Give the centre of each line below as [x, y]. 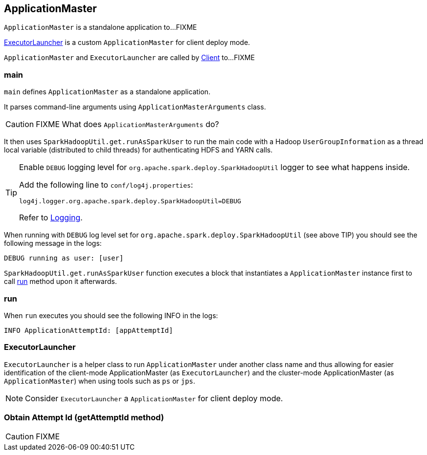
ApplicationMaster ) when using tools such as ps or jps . [100, 381]
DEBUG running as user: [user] [64, 258]
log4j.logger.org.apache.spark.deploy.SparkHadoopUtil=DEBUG [130, 201]
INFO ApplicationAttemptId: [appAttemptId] [89, 330]
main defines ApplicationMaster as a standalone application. [107, 92]
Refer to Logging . [51, 218]
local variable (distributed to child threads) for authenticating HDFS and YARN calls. [138, 150]
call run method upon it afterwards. [60, 282]
